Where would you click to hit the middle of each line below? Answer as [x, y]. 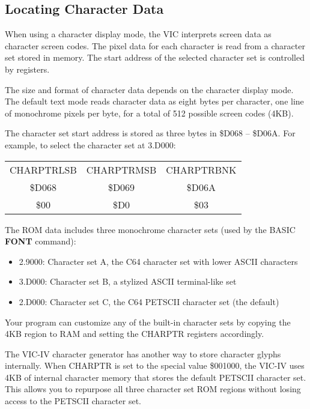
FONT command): [41, 241]
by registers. [27, 69]
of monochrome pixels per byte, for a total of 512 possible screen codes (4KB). [149, 113]
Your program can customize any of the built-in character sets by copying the [148, 322]
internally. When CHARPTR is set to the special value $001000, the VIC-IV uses [155, 365]
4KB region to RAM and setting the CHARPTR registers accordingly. [135, 334]
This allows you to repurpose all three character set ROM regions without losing [153, 389]
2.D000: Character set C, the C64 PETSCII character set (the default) [149, 301]
